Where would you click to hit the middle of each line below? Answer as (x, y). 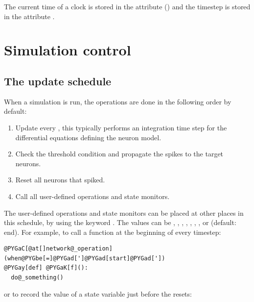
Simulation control (68, 50)
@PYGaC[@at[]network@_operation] (58, 249)
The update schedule (58, 81)
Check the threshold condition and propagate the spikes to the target (119, 154)
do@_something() (37, 278)
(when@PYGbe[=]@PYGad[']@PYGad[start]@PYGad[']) (85, 258)
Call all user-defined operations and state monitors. (92, 196)
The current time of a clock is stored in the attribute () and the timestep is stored (127, 6)
